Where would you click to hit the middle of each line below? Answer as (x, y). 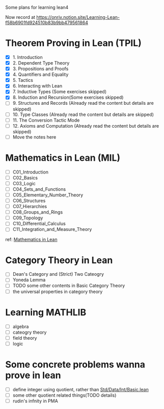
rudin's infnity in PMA (35, 401)
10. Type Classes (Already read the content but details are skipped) (83, 114)
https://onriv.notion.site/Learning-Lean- (78, 17)
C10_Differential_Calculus (39, 224)
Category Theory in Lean (59, 260)
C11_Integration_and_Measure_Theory (52, 229)
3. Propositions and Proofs (40, 69)
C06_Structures (29, 201)
